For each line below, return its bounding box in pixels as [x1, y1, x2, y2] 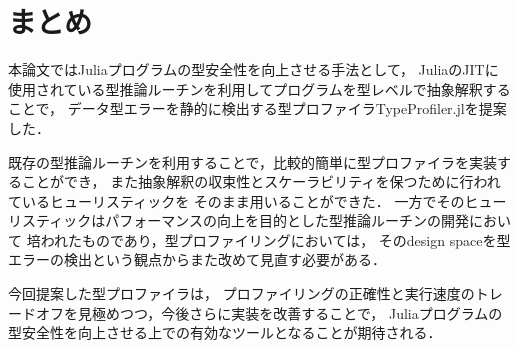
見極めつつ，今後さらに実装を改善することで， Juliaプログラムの [77, 302, 503, 323]
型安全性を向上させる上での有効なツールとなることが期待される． [8, 322, 442, 343]
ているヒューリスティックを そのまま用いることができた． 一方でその [8, 190, 465, 211]
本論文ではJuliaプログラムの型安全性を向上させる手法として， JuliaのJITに [8, 59, 499, 80]
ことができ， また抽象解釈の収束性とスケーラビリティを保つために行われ [21, 171, 501, 192]
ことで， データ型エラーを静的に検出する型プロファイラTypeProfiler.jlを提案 [8, 98, 507, 119]
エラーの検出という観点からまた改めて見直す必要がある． [8, 249, 386, 270]
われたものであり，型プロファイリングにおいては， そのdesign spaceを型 [40, 229, 511, 250]
